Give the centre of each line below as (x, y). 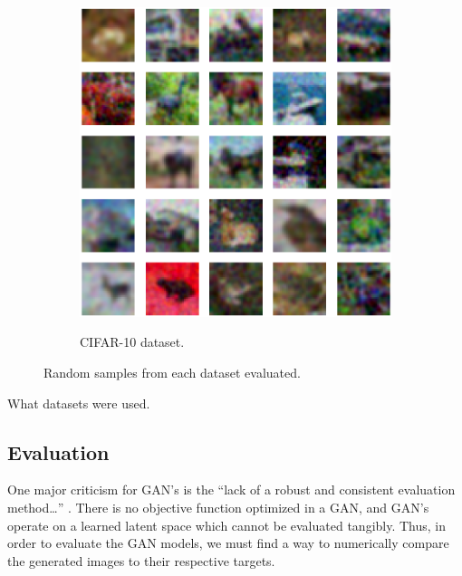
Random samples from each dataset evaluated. (172, 372)
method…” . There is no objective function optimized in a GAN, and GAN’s (218, 507)
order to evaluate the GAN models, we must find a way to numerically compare (228, 543)
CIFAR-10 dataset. (132, 342)
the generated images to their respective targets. (141, 560)
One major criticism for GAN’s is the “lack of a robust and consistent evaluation (231, 490)
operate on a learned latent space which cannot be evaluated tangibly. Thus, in (227, 525)
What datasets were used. (79, 403)
